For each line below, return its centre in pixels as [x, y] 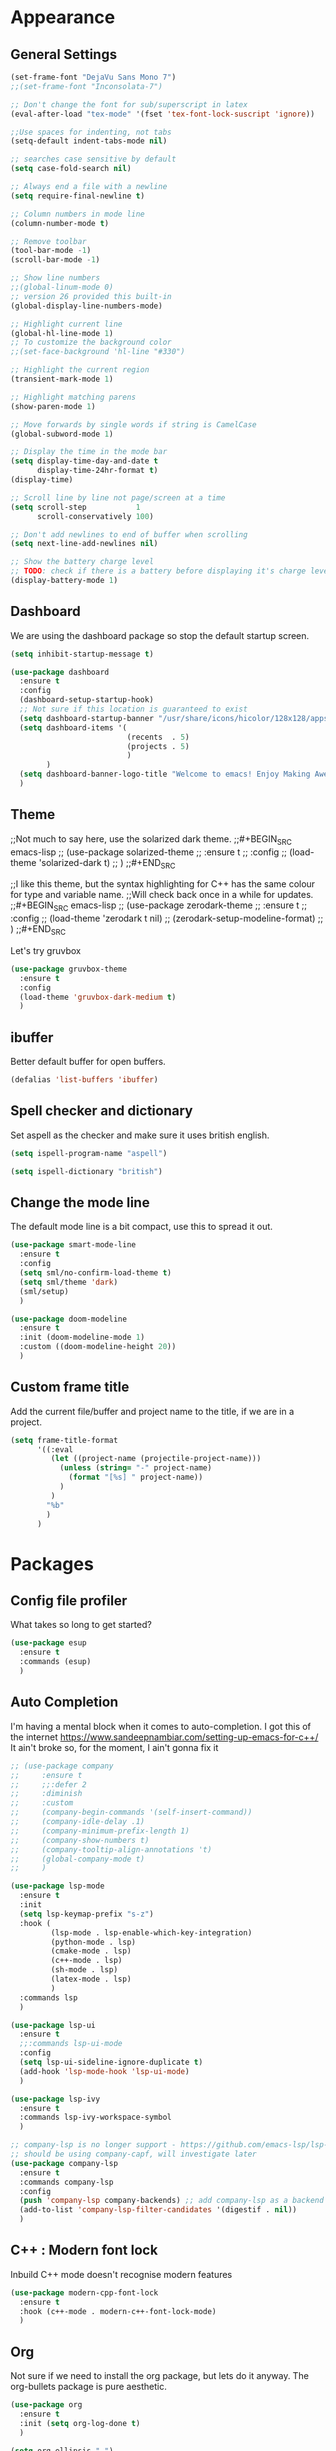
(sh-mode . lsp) [84, 1970]
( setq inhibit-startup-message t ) [82, 654]
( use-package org [46, 2405]
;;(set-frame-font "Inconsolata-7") [86, 86]
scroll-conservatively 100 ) [95, 516]
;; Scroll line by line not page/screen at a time [118, 497]
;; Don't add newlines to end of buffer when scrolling [129, 534]
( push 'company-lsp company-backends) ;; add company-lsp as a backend [172, 2201]
